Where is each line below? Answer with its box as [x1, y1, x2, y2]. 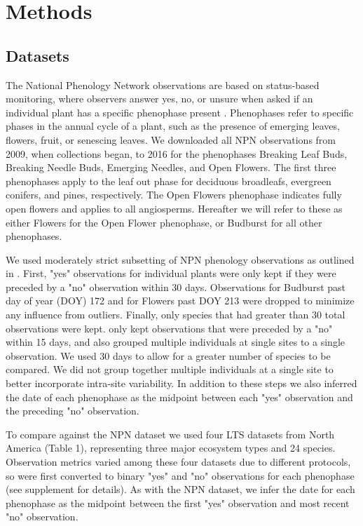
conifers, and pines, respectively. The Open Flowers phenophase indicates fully [6, 187, 342, 202]
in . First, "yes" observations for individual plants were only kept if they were [6, 266, 336, 281]
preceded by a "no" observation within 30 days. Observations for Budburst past [6, 279, 346, 294]
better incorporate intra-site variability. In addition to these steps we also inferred [6, 376, 357, 391]
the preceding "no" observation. [6, 403, 139, 418]
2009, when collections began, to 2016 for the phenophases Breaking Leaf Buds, [6, 146, 348, 161]
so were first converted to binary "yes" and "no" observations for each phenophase [6, 468, 355, 483]
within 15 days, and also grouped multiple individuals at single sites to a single [6, 335, 345, 349]
